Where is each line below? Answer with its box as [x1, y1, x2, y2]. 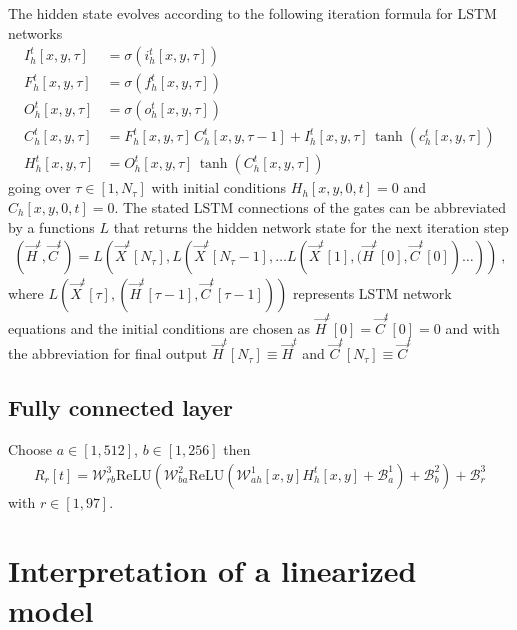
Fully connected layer [8, 392, 234, 423]
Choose [8, 438, 53, 459]
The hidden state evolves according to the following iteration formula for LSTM [8, 3, 497, 23]
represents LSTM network [292, 283, 452, 304]
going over [8, 177, 71, 198]
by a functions [8, 216, 95, 237]
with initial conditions [151, 177, 287, 198]
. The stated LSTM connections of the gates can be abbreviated [114, 196, 507, 217]
